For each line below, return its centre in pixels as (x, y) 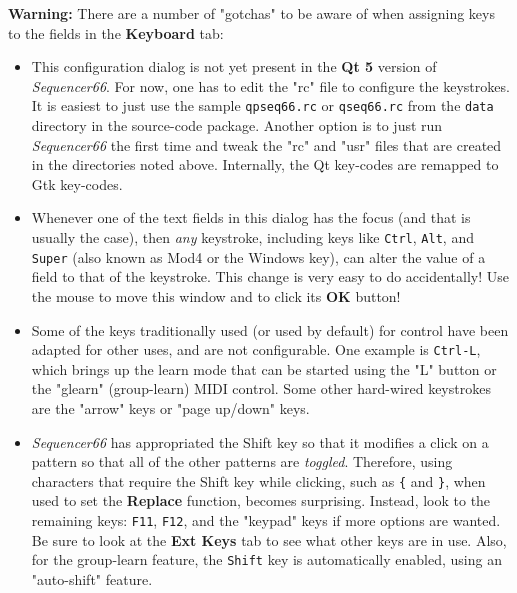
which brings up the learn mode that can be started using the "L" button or (264, 368)
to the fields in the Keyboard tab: (116, 32)
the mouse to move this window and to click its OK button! (216, 295)
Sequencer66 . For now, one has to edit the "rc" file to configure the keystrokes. (270, 85)
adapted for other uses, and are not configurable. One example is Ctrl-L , (256, 349)
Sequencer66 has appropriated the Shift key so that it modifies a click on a (260, 441)
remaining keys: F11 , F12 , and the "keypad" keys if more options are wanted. (266, 519)
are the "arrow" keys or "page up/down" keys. (170, 407)
